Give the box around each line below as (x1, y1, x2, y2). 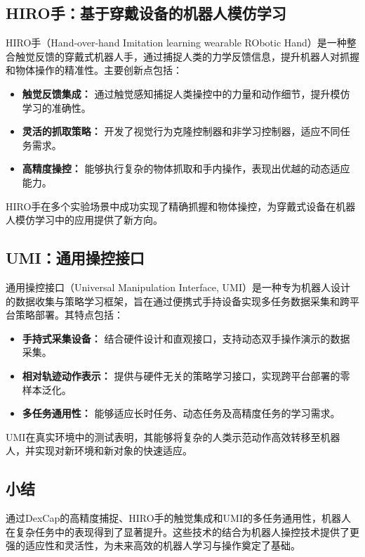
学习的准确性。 (22, 100, 91, 115)
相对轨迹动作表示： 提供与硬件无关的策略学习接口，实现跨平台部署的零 (22, 368, 350, 383)
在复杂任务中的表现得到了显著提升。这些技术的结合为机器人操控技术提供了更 (6, 524, 359, 539)
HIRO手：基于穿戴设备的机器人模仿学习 (6, 2, 286, 24)
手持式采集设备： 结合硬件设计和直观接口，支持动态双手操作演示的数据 (22, 331, 350, 345)
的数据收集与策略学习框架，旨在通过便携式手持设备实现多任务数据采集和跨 (6, 293, 350, 308)
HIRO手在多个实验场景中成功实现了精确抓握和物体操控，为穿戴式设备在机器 (6, 198, 356, 213)
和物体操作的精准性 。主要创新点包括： (6, 63, 182, 77)
